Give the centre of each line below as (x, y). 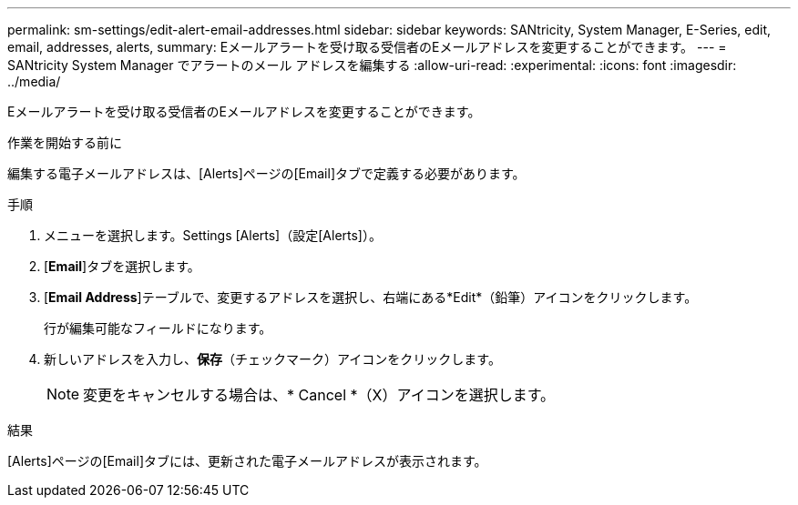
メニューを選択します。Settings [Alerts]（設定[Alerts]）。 (213, 235)
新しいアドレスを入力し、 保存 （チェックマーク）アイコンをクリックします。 (272, 359)
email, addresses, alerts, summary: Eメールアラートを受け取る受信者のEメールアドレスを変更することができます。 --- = (367, 47)
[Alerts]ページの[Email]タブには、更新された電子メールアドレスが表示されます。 (247, 461)
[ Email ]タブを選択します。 (122, 266)
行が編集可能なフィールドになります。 (158, 328)
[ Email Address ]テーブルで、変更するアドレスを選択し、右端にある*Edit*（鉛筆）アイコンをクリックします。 (371, 297)
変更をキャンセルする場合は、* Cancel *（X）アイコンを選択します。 (319, 395)
